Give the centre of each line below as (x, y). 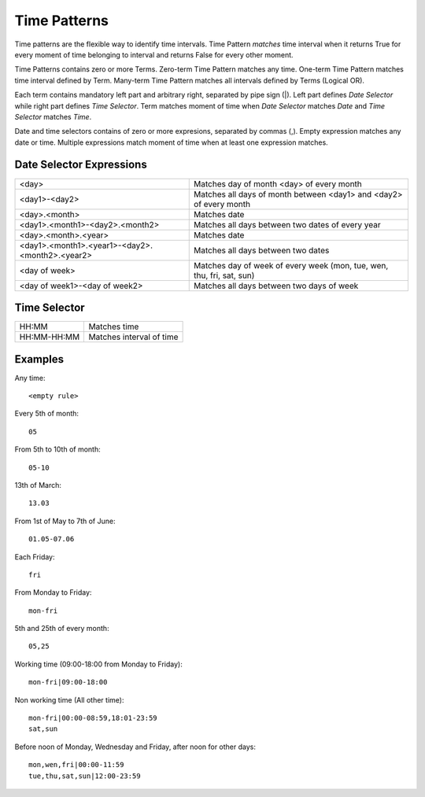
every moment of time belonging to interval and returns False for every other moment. (154, 54)
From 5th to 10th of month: (58, 449)
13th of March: (38, 485)
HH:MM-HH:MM (50, 337)
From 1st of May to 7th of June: (65, 521)
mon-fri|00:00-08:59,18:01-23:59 (93, 718)
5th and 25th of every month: (62, 629)
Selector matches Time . (53, 116)
